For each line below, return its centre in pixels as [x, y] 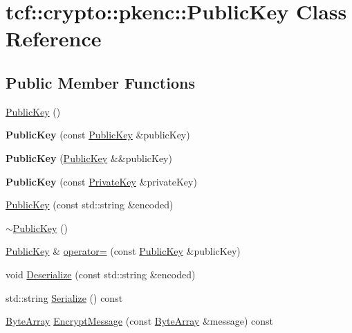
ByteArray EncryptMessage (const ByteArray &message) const [140, 321]
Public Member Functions [100, 82]
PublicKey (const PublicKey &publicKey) [98, 135]
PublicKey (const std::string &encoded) [90, 205]
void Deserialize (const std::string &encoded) [101, 274]
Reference [54, 38]
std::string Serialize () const [64, 297]
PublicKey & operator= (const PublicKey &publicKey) [123, 251]
